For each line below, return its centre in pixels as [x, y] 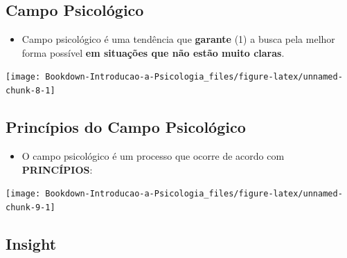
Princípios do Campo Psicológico [126, 127]
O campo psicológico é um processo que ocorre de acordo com [153, 155]
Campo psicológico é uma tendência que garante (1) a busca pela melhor [178, 39]
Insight [31, 243]
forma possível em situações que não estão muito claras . [153, 52]
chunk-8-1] [30, 91]
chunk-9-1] [30, 207]
